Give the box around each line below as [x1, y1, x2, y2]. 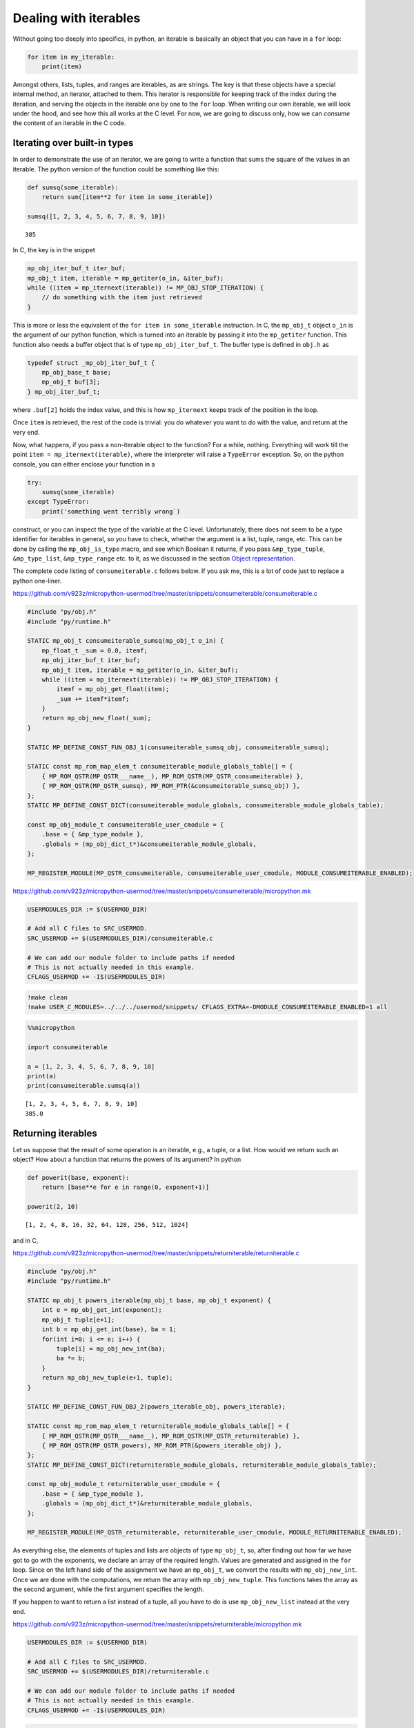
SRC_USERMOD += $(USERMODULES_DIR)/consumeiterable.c [27, 934, 213, 942]
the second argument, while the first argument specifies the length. [12, 1585, 204, 1593]
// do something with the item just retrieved [41, 294, 203, 301]
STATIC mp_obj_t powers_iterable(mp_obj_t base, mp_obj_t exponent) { [27, 1297, 272, 1304]
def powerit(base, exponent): [27, 1174, 130, 1181]
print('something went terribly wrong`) [41, 507, 181, 515]
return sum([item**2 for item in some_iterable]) [41, 194, 213, 201]
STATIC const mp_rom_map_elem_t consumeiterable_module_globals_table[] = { [27, 762, 293, 771]
